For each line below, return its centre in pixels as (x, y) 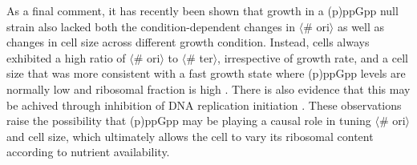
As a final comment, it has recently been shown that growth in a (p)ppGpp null (202, 10)
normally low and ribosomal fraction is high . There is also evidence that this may (208, 89)
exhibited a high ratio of (66, 57)
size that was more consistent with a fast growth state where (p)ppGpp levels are (206, 73)
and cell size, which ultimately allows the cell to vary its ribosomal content (190, 136)
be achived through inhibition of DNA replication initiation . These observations (204, 105)
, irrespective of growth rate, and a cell (313, 57)
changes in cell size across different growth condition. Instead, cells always (188, 42)
